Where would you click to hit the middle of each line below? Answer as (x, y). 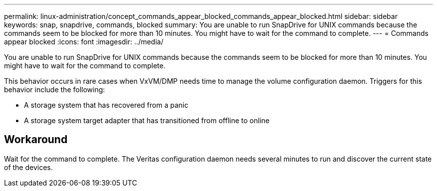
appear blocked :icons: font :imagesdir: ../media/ (84, 42)
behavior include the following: (55, 90)
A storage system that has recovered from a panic (106, 105)
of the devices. (28, 167)
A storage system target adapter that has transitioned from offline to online (147, 120)
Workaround (36, 140)
